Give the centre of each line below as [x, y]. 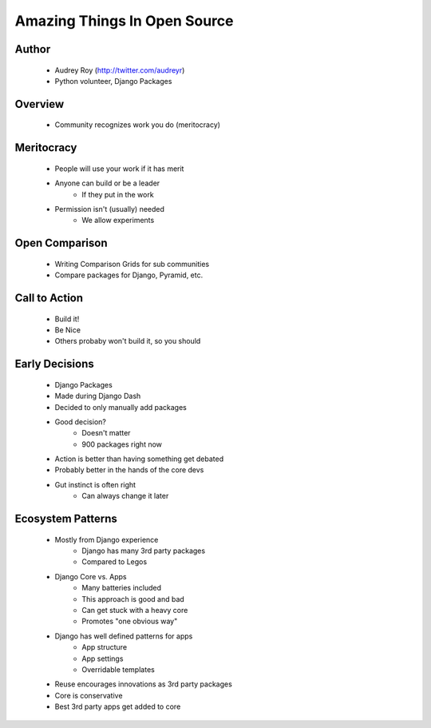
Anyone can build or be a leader [107, 183]
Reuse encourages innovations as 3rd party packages [144, 684]
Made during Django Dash [98, 396]
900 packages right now [122, 444]
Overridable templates [118, 669]
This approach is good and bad [133, 599]
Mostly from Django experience [107, 539]
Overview [40, 104]
